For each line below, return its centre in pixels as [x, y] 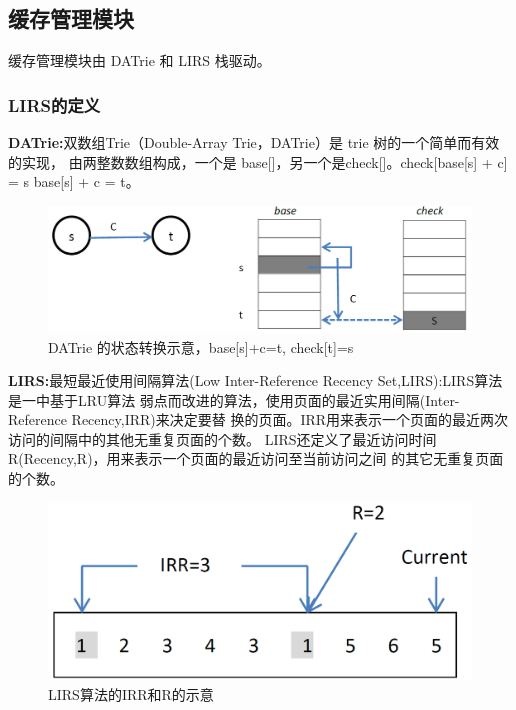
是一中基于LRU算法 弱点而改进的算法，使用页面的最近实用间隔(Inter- [234, 399]
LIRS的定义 [54, 104]
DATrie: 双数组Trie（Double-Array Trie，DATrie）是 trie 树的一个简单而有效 [254, 142]
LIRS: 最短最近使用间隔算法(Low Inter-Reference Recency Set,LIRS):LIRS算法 [255, 380]
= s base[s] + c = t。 [74, 181]
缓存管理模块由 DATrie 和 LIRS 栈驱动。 [139, 60]
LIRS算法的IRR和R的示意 [131, 693]
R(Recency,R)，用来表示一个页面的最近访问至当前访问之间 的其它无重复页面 [256, 458]
